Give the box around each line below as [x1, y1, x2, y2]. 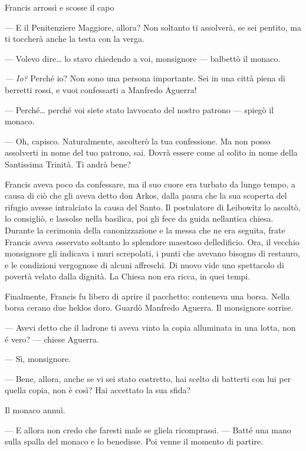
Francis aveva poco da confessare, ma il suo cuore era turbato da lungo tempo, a [5, 177, 296, 190]
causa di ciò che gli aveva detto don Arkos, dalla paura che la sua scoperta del [5, 189, 287, 202]
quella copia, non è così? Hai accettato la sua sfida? [5, 384, 191, 396]
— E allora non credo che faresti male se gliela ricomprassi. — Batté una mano [5, 423, 291, 436]
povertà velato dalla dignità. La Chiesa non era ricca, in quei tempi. [5, 270, 251, 282]
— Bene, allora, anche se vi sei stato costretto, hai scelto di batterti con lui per [5, 372, 291, 384]
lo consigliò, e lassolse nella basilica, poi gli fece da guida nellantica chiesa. [5, 212, 274, 225]
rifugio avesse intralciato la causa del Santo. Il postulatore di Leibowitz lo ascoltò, [5, 200, 301, 213]
